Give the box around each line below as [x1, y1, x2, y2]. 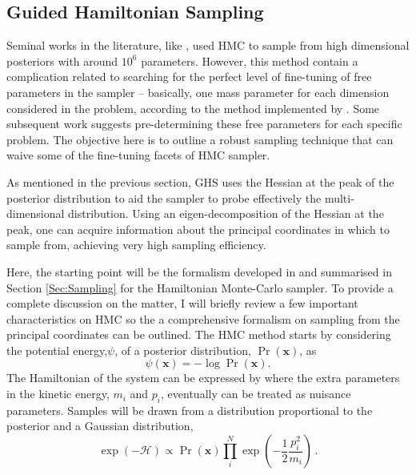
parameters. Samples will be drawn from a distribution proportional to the [6, 401, 373, 418]
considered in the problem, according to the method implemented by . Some [6, 99, 380, 116]
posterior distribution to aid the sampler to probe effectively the [6, 189, 322, 206]
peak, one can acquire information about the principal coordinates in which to [6, 220, 390, 237]
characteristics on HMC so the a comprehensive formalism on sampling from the [6, 310, 400, 327]
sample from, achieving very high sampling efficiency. [6, 236, 266, 253]
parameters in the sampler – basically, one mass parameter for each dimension [6, 83, 390, 100]
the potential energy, [6, 341, 108, 358]
